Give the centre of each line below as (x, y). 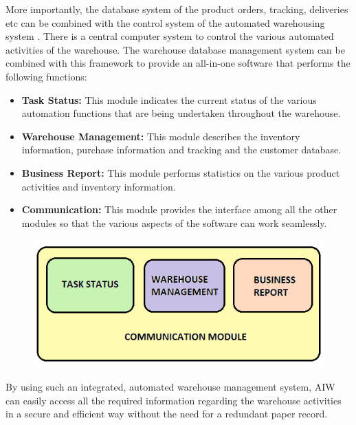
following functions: (46, 76)
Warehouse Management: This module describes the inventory (161, 136)
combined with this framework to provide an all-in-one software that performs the (178, 63)
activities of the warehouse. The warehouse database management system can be (175, 49)
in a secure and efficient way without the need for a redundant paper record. (167, 414)
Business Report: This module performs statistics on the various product (181, 172)
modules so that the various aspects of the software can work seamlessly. (174, 222)
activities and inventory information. (99, 186)
